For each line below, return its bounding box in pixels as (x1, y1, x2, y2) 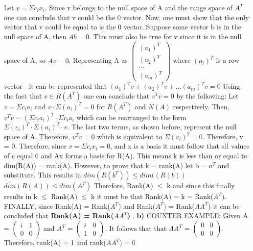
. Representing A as (69, 55, 128, 65)
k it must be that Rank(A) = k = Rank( (91, 191, 213, 201)
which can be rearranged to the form (76, 112, 186, 122)
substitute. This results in (4, 170, 81, 180)
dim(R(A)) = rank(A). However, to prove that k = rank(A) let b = (4, 160, 207, 170)
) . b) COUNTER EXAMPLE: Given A (127, 210, 248, 221)
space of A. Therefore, (4, 131, 70, 141)
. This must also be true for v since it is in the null (89, 31, 242, 41)
